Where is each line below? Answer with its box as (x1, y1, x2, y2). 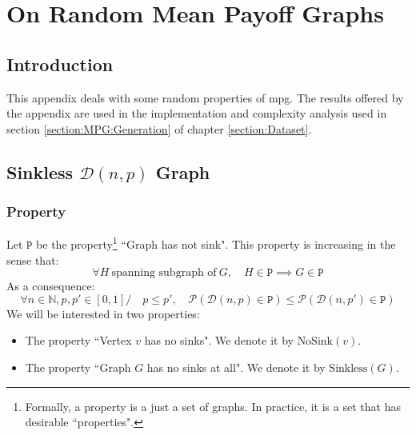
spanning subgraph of (111, 267, 217, 279)
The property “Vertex (25, 332, 132, 349)
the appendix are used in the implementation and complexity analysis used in (6, 105, 387, 122)
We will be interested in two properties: (6, 305, 200, 321)
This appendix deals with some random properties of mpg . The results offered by (6, 89, 404, 106)
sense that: (6, 251, 59, 268)
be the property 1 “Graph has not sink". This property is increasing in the (36, 233, 396, 253)
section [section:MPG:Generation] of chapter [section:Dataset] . (6, 120, 312, 137)
